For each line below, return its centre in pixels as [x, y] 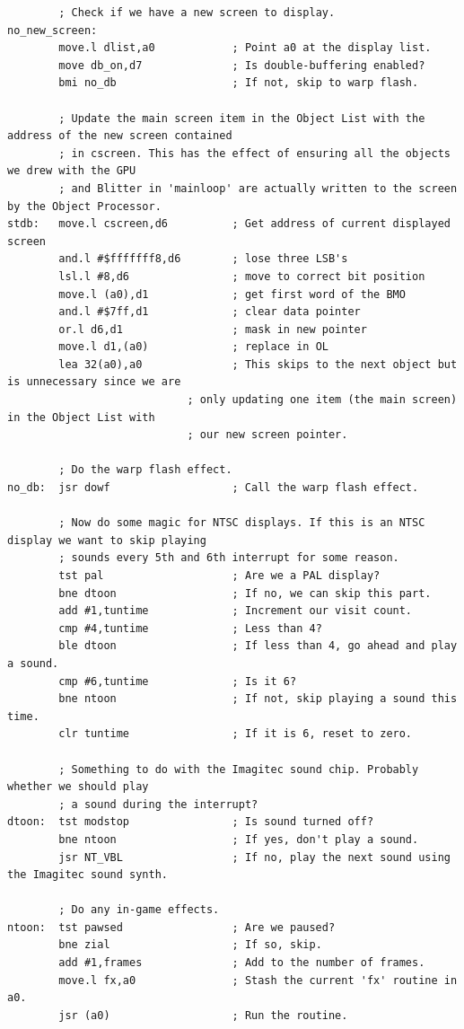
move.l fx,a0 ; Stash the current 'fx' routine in [258, 980]
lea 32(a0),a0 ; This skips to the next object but [258, 364]
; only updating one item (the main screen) [322, 400]
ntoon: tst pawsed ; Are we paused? [171, 927]
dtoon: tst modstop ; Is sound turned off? [191, 822]
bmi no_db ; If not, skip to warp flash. [239, 83]
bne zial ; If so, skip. [190, 945]
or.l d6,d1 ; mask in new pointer [213, 329]
